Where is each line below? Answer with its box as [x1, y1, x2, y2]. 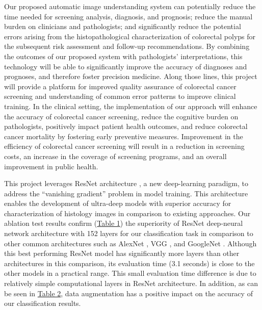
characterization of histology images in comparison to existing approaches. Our [4, 208, 251, 218]
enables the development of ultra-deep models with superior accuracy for [4, 198, 231, 209]
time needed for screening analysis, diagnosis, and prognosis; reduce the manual [4, 11, 253, 21]
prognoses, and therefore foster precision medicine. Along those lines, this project [4, 71, 257, 82]
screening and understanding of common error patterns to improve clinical [4, 91, 236, 101]
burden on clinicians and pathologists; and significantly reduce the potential [4, 21, 241, 32]
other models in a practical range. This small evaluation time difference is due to [4, 268, 256, 278]
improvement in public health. [4, 161, 98, 171]
